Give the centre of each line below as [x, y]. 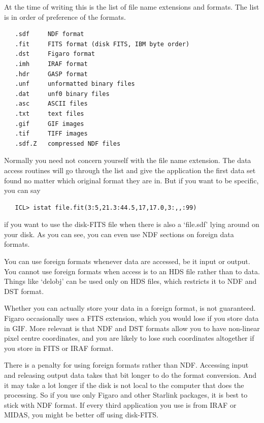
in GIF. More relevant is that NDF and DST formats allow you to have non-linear [132, 328]
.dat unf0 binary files [62, 94]
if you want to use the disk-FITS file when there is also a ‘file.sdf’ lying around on [132, 224]
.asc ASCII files [51, 104]
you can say [22, 190]
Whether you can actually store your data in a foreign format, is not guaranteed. [130, 308]
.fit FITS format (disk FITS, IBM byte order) [102, 44]
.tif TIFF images [51, 134]
